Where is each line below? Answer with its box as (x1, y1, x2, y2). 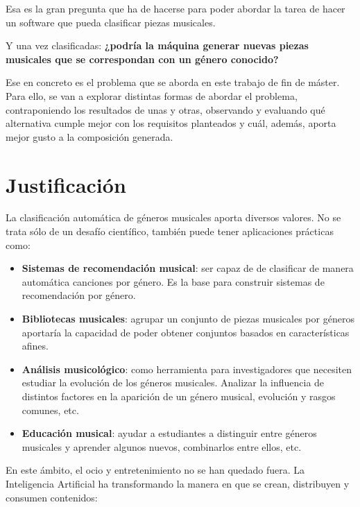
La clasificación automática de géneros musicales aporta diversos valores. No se (6, 210, 341, 225)
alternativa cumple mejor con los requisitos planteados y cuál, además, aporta (6, 116, 336, 130)
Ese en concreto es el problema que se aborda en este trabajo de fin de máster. (6, 75, 340, 89)
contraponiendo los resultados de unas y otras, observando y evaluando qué (6, 102, 325, 117)
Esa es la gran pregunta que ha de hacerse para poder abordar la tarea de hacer (6, 1, 345, 15)
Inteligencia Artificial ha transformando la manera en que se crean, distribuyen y (6, 476, 350, 490)
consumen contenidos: (6, 490, 98, 504)
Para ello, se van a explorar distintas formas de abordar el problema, (6, 88, 298, 103)
